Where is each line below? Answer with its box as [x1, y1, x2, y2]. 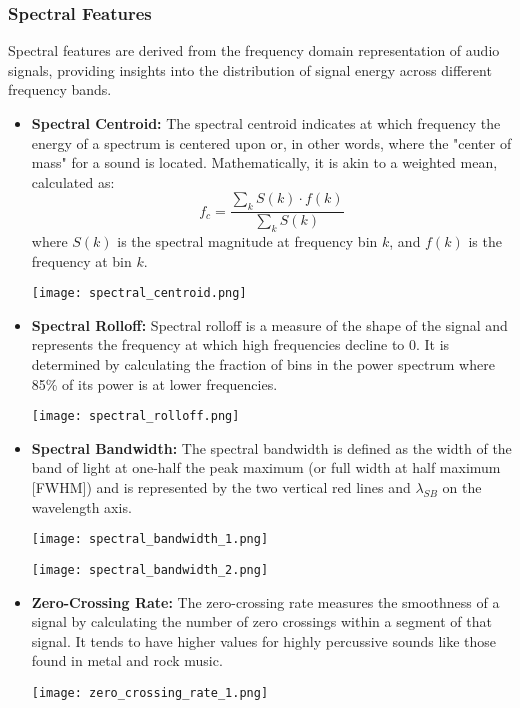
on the [442, 477, 482, 498]
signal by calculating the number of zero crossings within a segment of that [31, 611, 492, 632]
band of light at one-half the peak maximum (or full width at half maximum [31, 457, 501, 478]
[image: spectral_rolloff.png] [31, 409, 240, 424]
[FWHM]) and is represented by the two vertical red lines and [31, 477, 411, 498]
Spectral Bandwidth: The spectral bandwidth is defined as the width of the [31, 437, 512, 458]
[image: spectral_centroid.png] [31, 286, 247, 301]
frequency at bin [31, 250, 132, 271]
